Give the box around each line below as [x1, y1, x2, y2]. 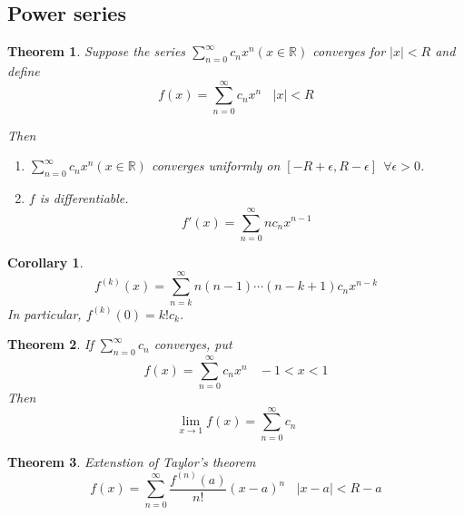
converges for [312, 42, 386, 61]
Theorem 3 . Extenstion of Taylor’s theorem [7, 452, 256, 471]
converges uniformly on [151, 156, 281, 175]
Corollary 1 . [7, 252, 84, 271]
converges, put [153, 335, 232, 354]
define [7, 62, 40, 80]
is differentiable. [39, 189, 129, 208]
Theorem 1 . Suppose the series [7, 42, 186, 61]
